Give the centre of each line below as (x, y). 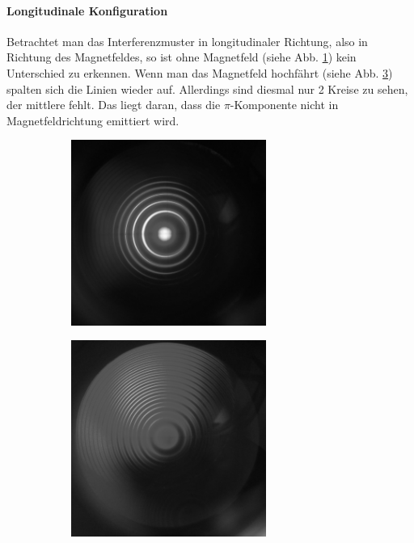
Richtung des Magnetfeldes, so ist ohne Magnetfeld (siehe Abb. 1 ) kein (182, 57)
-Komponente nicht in (284, 105)
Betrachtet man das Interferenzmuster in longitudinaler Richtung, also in (187, 41)
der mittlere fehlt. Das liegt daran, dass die (114, 105)
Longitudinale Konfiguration (87, 10)
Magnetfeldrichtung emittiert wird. (93, 120)
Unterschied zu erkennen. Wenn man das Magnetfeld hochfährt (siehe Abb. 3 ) (200, 72)
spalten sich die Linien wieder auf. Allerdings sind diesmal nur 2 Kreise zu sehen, (207, 88)
